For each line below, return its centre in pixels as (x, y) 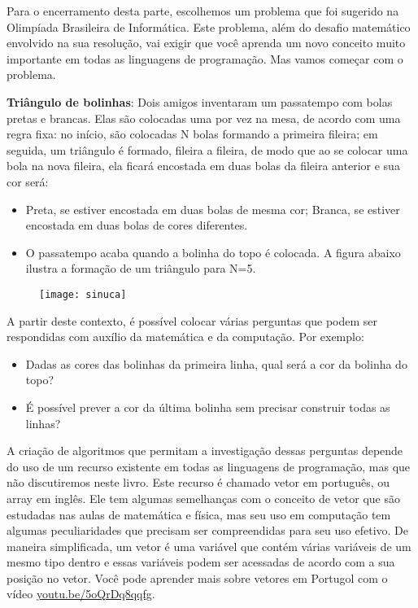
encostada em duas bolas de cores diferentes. (137, 225)
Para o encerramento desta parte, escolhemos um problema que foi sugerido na (203, 11)
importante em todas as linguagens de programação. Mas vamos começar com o (205, 58)
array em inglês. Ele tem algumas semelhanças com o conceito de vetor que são (203, 498)
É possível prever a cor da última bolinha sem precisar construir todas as (208, 407)
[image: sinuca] (83, 294)
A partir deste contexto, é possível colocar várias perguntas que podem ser (192, 320)
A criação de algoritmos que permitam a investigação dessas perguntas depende (205, 451)
